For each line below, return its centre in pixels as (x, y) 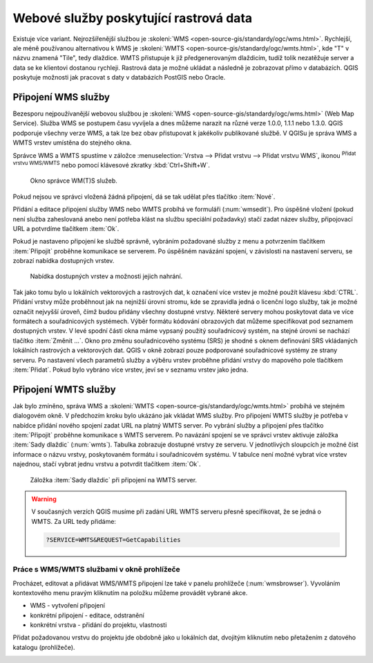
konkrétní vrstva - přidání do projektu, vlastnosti (98, 625)
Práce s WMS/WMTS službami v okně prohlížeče (97, 570)
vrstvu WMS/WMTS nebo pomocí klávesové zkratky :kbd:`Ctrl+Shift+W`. (112, 164)
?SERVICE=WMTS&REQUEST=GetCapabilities (113, 539)
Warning (44, 499)
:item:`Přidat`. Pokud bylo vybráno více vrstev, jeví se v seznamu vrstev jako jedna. (131, 370)
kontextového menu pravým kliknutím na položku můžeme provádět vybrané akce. (130, 592)
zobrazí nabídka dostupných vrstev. (64, 261)
